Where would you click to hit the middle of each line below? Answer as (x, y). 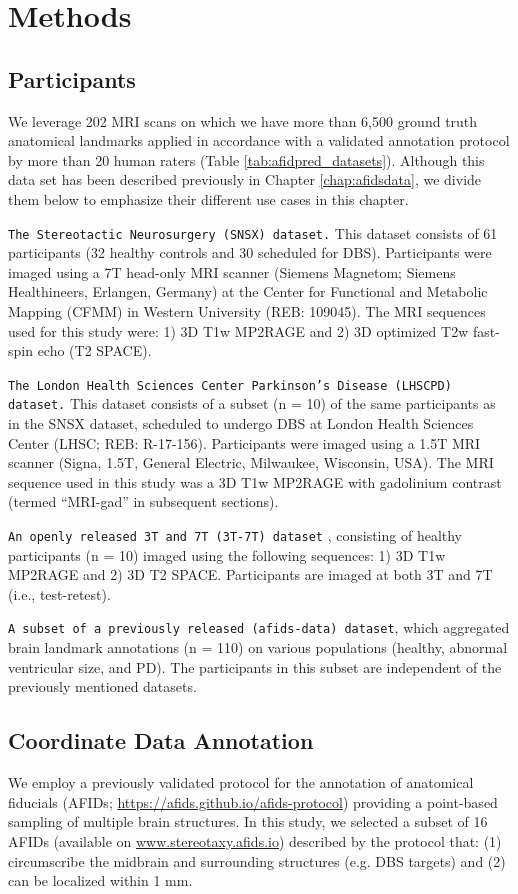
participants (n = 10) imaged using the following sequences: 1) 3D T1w (227, 554)
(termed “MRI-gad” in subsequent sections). (143, 501)
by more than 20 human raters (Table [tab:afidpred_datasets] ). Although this (246, 159)
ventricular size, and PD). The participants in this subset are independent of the (255, 666)
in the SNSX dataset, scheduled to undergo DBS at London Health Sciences (241, 423)
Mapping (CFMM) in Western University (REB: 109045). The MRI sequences (247, 310)
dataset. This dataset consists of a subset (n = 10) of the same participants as (252, 403)
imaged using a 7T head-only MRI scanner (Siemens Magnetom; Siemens (232, 271)
